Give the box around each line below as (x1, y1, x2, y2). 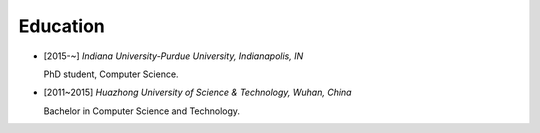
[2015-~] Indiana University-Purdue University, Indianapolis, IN (43, 50, 304, 62)
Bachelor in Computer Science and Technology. (43, 105, 240, 117)
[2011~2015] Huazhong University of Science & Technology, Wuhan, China (43, 86, 352, 99)
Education (18, 15, 105, 37)
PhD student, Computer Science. (43, 68, 179, 80)
